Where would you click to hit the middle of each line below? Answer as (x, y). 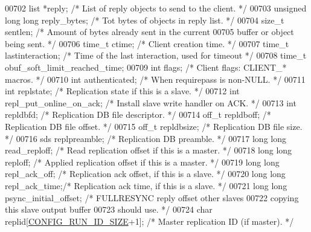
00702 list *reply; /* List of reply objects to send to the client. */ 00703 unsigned (156, 8)
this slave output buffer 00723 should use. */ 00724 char (109, 209)
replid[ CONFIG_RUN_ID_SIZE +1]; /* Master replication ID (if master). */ (149, 221)
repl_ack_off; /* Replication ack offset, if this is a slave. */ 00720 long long (145, 174)
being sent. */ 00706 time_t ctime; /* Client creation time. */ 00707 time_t (147, 43)
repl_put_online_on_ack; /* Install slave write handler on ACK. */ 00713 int (151, 102)
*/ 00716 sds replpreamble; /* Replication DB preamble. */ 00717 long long (146, 138)
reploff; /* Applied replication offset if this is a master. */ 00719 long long (142, 162)
